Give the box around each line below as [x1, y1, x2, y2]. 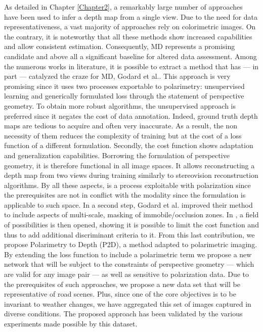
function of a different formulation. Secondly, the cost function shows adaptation [4, 140, 253, 151]
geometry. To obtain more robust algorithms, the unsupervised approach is [4, 100, 236, 111]
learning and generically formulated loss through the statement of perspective [4, 90, 244, 101]
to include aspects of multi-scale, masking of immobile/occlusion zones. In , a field [4, 209, 259, 220]
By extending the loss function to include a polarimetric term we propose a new [4, 249, 252, 259]
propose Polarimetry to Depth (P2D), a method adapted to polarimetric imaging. [4, 239, 257, 250]
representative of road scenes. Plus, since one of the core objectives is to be [4, 289, 236, 299]
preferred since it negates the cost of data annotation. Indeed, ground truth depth [4, 110, 258, 121]
